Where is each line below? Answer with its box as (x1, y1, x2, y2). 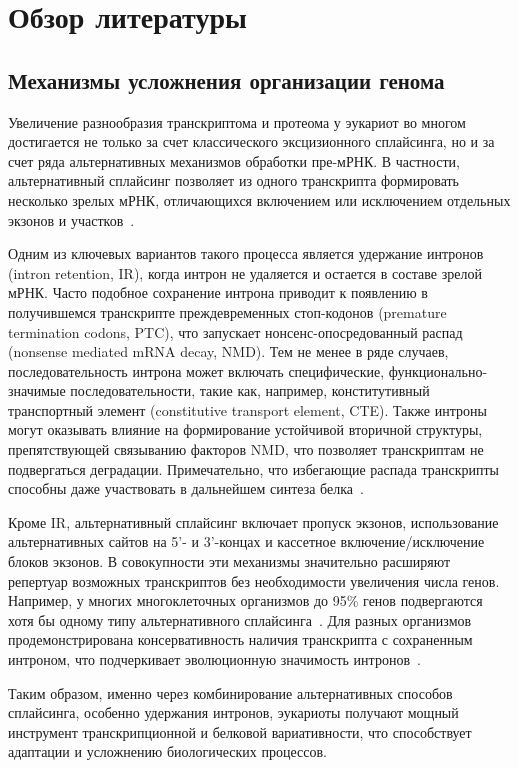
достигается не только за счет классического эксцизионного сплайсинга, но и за (8, 131, 495, 152)
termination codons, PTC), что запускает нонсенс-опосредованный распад (8, 321, 463, 342)
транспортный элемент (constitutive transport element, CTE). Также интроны (8, 399, 487, 420)
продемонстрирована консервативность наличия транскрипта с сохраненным (8, 629, 473, 650)
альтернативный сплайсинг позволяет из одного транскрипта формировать (8, 170, 460, 191)
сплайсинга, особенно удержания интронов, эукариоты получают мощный (8, 702, 459, 723)
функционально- (388, 360, 488, 381)
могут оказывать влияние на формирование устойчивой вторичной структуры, (8, 419, 483, 440)
